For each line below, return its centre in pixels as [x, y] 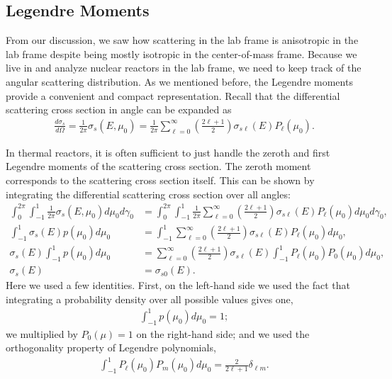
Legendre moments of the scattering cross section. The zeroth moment [158, 166]
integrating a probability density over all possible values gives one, [150, 299]
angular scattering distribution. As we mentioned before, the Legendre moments [179, 81]
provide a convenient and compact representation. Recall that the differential [173, 95]
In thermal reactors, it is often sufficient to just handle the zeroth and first [168, 152]
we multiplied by [42, 333]
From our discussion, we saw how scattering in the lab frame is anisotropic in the [182, 40]
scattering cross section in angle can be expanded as [119, 109]
